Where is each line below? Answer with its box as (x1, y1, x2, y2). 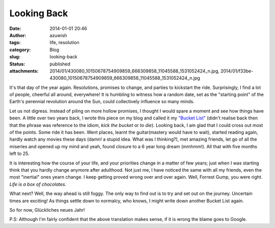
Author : (9, 32, 26, 38)
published (49, 61, 71, 67)
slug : (9, 54, 20, 60)
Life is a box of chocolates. (9, 181, 67, 187)
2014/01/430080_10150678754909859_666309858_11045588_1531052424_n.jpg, (49, 68, 220, 74)
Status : (9, 61, 25, 67)
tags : (9, 40, 21, 46)
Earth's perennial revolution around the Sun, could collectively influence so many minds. (9, 99, 195, 105)
